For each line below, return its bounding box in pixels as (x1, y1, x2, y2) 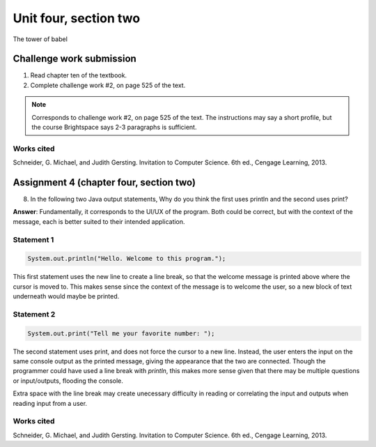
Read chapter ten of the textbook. (30, 71, 127, 79)
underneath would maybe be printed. (13, 292, 120, 301)
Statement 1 (13, 234, 54, 244)
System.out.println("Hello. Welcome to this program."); (27, 255, 226, 263)
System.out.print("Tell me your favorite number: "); (27, 329, 215, 338)
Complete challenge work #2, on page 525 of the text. (30, 81, 186, 89)
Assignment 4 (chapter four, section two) (13, 176, 196, 188)
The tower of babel (13, 35, 68, 43)
